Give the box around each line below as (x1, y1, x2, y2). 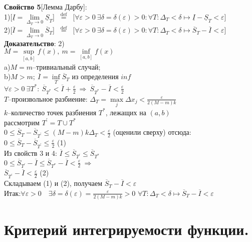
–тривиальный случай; (33, 61, 101, 72)
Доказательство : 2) (4, 38, 65, 48)
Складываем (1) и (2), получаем (4, 178, 103, 188)
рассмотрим (4, 117, 40, 127)
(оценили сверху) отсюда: (113, 127, 191, 137)
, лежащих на (105, 107, 146, 117)
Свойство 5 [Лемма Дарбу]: (4, 2, 87, 12)
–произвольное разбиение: (8, 93, 88, 104)
